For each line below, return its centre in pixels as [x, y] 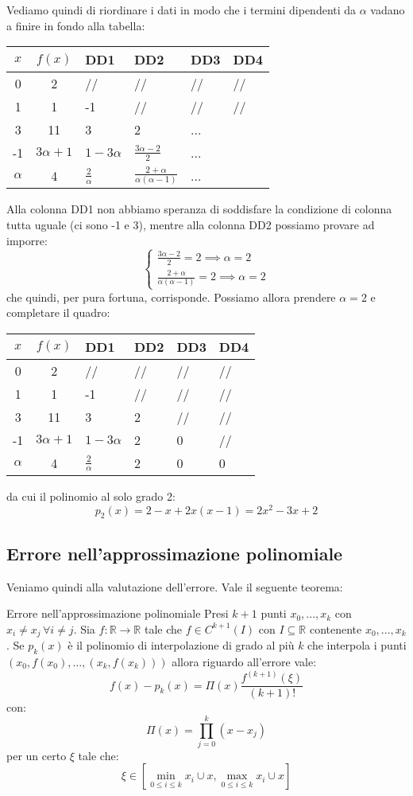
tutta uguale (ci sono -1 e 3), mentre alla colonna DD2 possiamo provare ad [191, 225]
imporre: [27, 240]
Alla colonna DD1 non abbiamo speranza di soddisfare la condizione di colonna [199, 209]
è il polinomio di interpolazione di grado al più [181, 645]
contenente [336, 628]
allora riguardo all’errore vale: [244, 662]
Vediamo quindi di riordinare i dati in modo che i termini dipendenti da [181, 10]
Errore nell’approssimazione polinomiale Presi [118, 613]
